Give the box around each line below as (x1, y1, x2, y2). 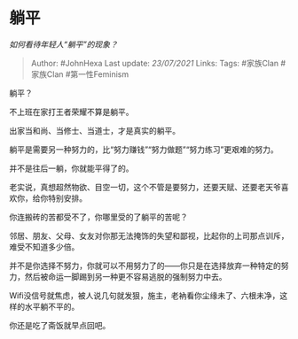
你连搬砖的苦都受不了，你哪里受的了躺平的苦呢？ (9, 212, 188, 222)
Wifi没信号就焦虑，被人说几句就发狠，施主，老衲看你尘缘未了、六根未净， (9, 289, 280, 301)
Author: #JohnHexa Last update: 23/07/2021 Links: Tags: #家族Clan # (30, 58, 286, 68)
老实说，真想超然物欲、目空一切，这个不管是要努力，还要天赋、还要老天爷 (9, 181, 281, 192)
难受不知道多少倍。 (9, 241, 80, 252)
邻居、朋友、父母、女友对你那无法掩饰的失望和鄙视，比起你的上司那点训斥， (9, 230, 289, 241)
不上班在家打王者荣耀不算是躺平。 (9, 106, 134, 117)
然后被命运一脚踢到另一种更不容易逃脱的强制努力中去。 (24, 271, 227, 281)
